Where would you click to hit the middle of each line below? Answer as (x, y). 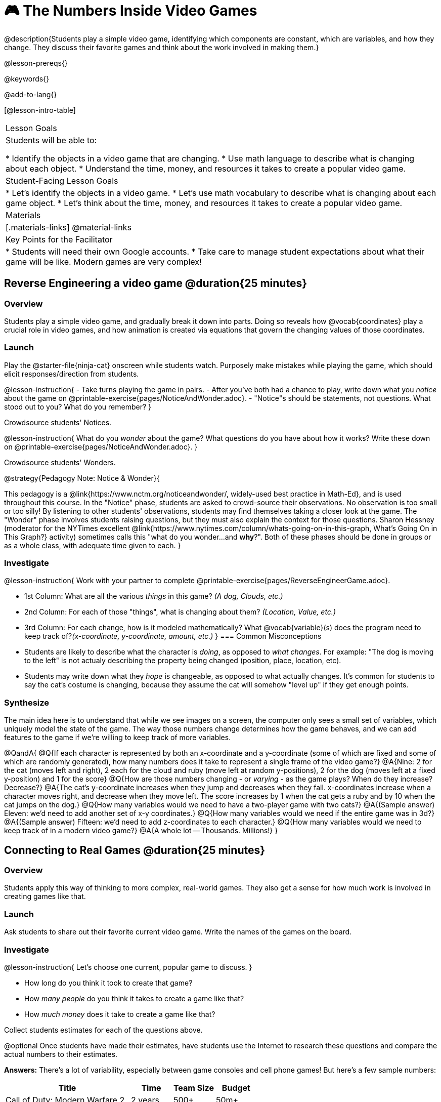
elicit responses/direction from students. (72, 374)
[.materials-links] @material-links (69, 227)
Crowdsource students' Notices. (58, 422)
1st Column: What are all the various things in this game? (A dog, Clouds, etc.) (154, 596)
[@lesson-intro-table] (40, 110)
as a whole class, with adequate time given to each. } (93, 545)
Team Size (193, 1088)
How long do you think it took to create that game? (108, 983)
